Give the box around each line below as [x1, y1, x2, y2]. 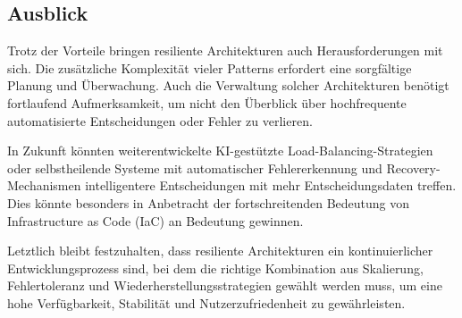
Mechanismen [7, 176, 81, 195]
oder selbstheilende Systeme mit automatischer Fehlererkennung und [7, 158, 382, 177]
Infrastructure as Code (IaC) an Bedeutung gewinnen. [7, 211, 304, 230]
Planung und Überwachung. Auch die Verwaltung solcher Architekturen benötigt [7, 76, 449, 95]
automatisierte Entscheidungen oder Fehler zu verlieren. [7, 111, 313, 130]
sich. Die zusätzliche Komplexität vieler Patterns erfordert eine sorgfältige [7, 58, 412, 77]
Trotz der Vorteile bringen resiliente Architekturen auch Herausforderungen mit [7, 41, 443, 60]
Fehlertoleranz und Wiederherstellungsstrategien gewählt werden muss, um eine [7, 276, 442, 295]
